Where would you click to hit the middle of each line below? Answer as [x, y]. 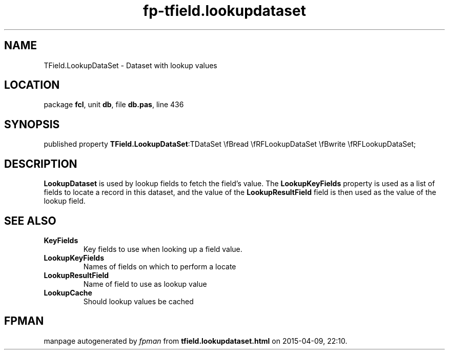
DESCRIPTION [41, 164]
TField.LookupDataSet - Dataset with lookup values [130, 65]
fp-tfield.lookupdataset [224, 11]
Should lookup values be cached [138, 301]
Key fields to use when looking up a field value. [163, 249]
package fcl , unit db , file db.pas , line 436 [114, 105]
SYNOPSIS [32, 124]
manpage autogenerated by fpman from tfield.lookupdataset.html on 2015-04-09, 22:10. [196, 341]
